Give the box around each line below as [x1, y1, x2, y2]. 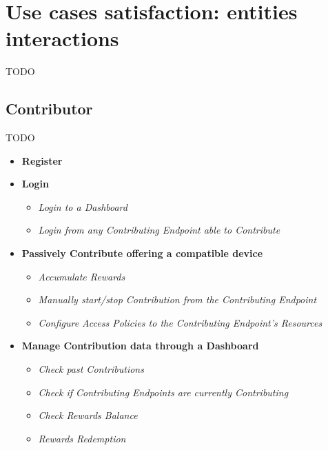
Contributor [6, 98, 93, 119]
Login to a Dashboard [38, 199, 127, 214]
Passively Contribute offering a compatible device [21, 246, 263, 260]
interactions [6, 24, 119, 52]
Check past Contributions [38, 362, 144, 376]
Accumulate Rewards [38, 269, 125, 283]
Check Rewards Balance [38, 408, 138, 422]
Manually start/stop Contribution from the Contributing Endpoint [38, 292, 317, 307]
